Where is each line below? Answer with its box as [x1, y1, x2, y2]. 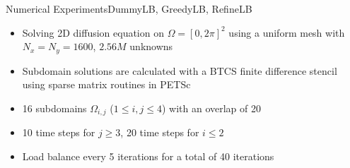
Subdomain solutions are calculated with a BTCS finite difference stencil [22, 63, 337, 78]
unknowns [129, 39, 173, 54]
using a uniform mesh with [228, 25, 345, 40]
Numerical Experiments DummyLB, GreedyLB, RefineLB [6, 1, 252, 16]
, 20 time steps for [120, 125, 199, 140]
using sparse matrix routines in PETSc [22, 77, 191, 92]
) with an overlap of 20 [161, 100, 261, 115]
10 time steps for [22, 125, 95, 140]
